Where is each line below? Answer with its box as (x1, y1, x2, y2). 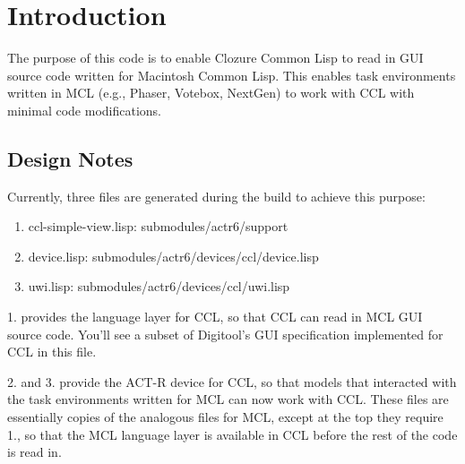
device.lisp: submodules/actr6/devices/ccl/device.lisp (28, 246, 319, 265)
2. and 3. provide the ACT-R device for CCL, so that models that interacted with (7, 372, 457, 391)
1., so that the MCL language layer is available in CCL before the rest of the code (7, 425, 458, 443)
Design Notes (7, 144, 133, 172)
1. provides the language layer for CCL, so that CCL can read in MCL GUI (7, 307, 423, 326)
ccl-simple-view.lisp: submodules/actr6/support (28, 217, 288, 236)
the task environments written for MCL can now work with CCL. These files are (7, 390, 449, 408)
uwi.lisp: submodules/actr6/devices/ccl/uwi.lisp (28, 277, 290, 296)
